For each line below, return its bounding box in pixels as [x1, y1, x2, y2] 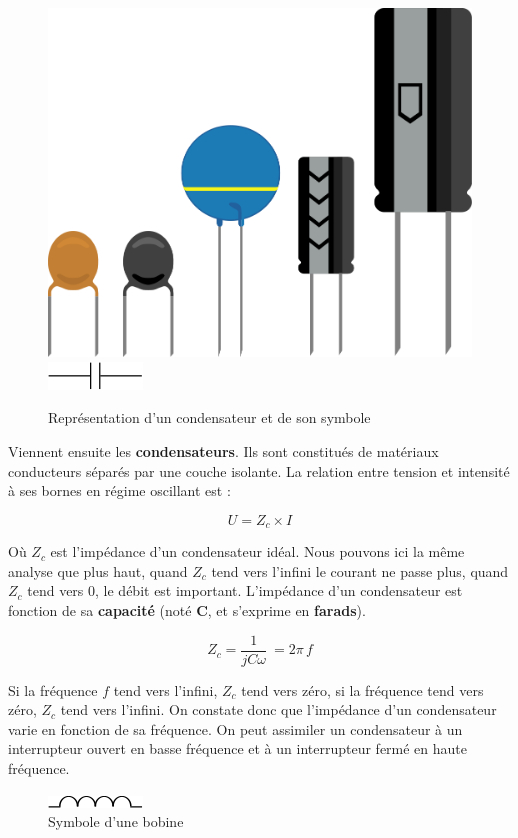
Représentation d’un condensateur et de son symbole [48, 407, 371, 428]
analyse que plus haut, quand [8, 560, 188, 581]
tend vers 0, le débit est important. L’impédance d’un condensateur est [27, 580, 463, 601]
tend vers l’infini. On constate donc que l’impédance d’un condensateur [60, 699, 497, 720]
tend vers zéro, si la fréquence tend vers [241, 679, 484, 700]
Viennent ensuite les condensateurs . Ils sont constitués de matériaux [8, 441, 439, 461]
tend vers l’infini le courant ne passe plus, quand [211, 560, 509, 581]
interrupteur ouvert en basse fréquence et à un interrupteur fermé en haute [8, 738, 468, 759]
